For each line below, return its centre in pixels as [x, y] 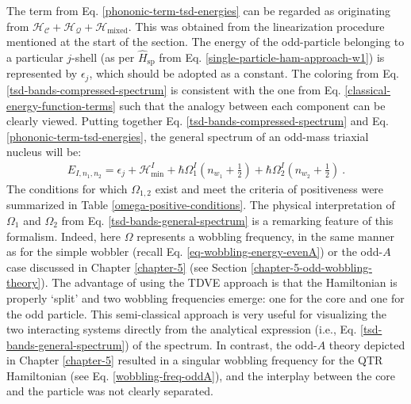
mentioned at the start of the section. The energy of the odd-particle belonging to [205, 42]
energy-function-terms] [61, 105]
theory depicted [367, 344]
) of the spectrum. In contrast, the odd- [221, 344]
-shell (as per [103, 57]
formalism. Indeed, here [64, 236]
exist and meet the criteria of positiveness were [269, 188]
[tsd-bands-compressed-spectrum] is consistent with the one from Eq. [174, 89]
